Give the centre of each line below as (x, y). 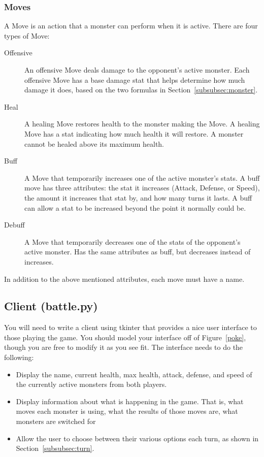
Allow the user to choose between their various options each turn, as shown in (137, 438)
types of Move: (27, 35)
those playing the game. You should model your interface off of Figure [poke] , (125, 337)
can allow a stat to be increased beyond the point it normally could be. (135, 207)
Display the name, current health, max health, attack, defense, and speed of (134, 374)
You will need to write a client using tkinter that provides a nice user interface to (130, 327)
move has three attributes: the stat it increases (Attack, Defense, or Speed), (142, 188)
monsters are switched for (56, 421)
